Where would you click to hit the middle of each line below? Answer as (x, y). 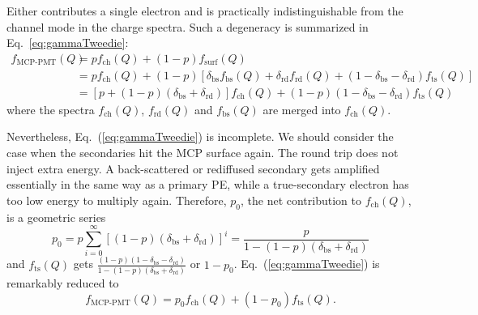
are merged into (302, 109)
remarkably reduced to (63, 282)
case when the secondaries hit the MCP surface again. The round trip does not (203, 153)
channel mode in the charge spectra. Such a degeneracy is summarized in (188, 26)
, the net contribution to (301, 200)
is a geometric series (56, 217)
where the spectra (51, 109)
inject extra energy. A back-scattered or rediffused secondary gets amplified (193, 168)
